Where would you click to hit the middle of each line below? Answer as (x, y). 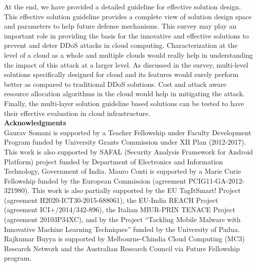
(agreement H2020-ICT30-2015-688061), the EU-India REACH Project (111, 200)
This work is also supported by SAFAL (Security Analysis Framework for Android (128, 151)
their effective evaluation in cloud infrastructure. (77, 113)
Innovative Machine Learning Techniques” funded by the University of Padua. (122, 229)
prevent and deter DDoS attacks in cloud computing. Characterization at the (121, 45)
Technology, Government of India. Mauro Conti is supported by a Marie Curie (123, 171)
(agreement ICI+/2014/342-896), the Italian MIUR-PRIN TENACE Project (120, 209)
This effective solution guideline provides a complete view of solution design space (128, 16)
